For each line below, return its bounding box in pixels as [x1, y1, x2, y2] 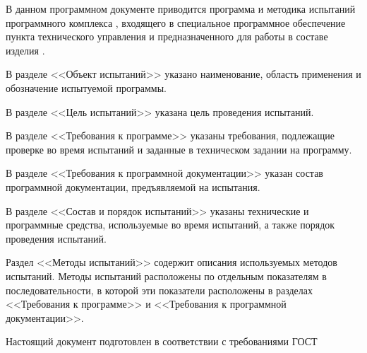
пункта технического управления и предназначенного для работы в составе [6, 29, 328, 44]
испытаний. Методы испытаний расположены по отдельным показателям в [6, 268, 327, 283]
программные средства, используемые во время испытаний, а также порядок [6, 217, 335, 232]
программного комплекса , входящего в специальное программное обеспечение [6, 15, 346, 30]
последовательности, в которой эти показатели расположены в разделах [6, 282, 313, 297]
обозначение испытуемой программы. [6, 80, 167, 95]
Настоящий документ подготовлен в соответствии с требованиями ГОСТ [6, 334, 318, 349]
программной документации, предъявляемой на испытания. [6, 179, 260, 194]
